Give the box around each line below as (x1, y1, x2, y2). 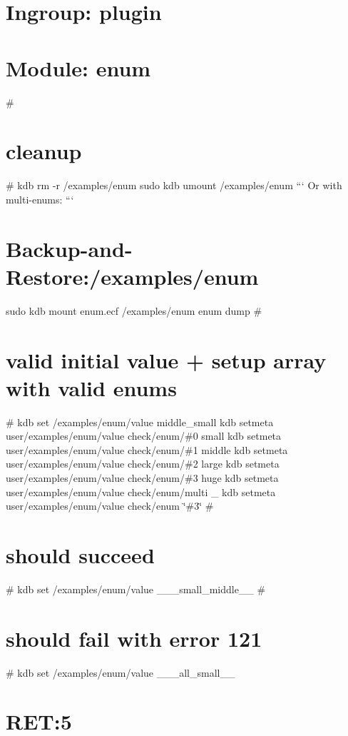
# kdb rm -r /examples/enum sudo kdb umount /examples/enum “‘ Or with (6, 178, 342, 193)
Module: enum (6, 53, 151, 82)
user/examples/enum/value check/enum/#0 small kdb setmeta (6, 428, 282, 443)
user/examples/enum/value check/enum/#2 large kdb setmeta (6, 456, 280, 471)
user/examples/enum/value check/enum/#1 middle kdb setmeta (6, 442, 288, 457)
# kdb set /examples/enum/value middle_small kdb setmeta (6, 414, 274, 429)
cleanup (6, 136, 82, 166)
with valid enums (6, 373, 177, 402)
